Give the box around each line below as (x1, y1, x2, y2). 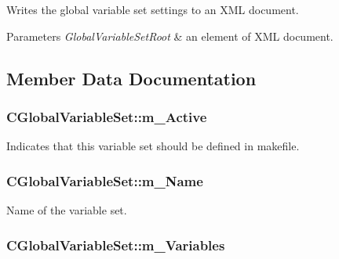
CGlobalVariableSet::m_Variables (6, 235, 225, 254)
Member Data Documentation (6, 66, 257, 90)
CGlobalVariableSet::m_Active (6, 106, 207, 126)
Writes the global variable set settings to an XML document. (6, 2, 299, 17)
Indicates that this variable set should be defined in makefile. (6, 138, 300, 154)
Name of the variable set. (6, 202, 127, 218)
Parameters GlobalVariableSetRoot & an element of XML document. (6, 27, 334, 44)
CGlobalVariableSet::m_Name (6, 171, 203, 190)
